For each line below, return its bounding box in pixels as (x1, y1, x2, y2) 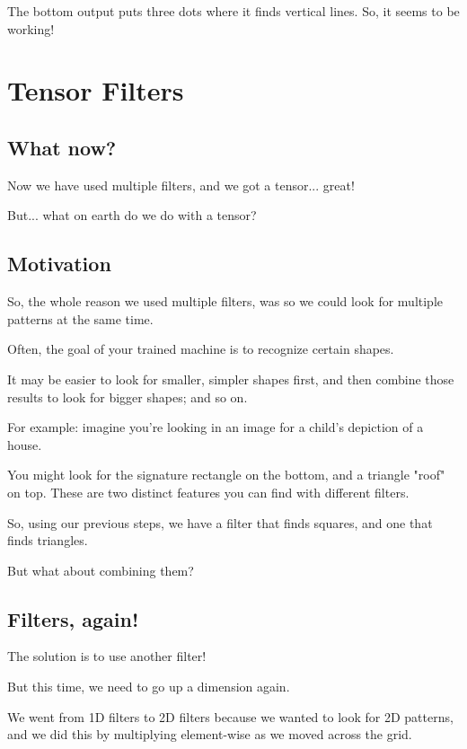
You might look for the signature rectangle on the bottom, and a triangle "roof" (7, 465, 445, 484)
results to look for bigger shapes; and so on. (7, 387, 248, 406)
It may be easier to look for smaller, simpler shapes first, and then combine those (7, 369, 454, 388)
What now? (7, 133, 117, 161)
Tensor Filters (7, 72, 184, 109)
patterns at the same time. (7, 309, 154, 328)
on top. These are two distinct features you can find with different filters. (7, 482, 410, 501)
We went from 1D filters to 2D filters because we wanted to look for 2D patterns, (7, 707, 454, 726)
